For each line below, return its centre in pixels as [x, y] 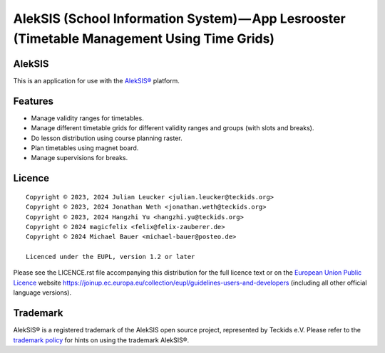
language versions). [42, 293]
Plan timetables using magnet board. [85, 148]
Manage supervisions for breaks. [79, 158]
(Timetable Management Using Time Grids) [144, 38]
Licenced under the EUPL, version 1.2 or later [111, 257]
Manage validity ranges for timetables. [87, 118]
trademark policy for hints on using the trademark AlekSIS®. [101, 340]
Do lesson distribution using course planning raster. [107, 138]
